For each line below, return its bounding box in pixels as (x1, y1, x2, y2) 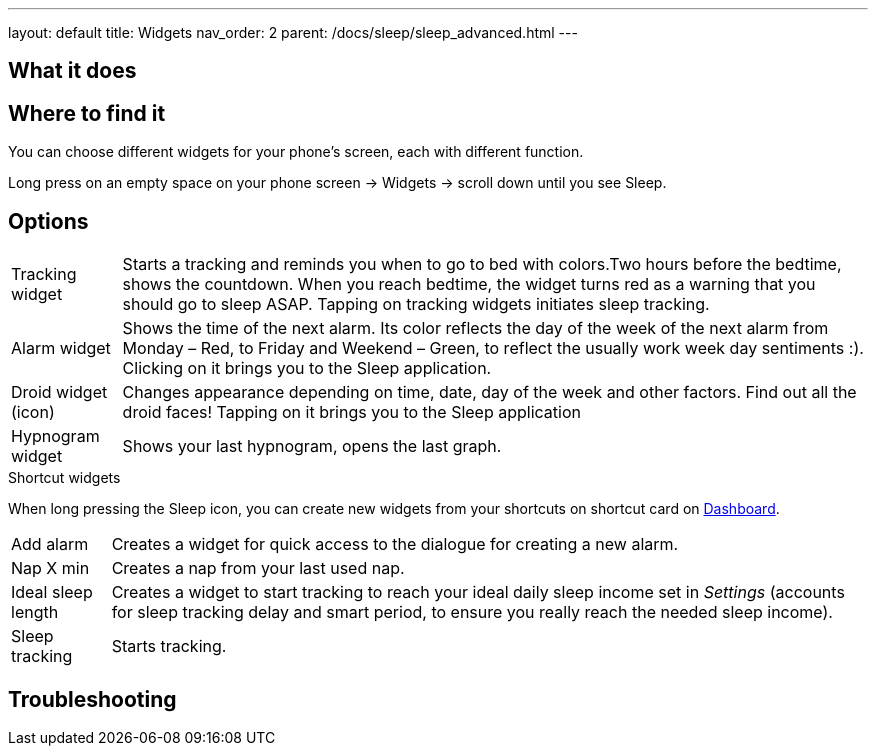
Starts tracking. (111, 636, 227, 657)
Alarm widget (11, 338, 111, 359)
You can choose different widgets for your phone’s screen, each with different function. (8, 143, 584, 161)
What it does (8, 58, 137, 84)
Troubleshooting (8, 686, 177, 712)
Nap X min (11, 558, 90, 579)
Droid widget (11, 382, 108, 403)
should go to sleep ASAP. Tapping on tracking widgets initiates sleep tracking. (122, 294, 710, 315)
